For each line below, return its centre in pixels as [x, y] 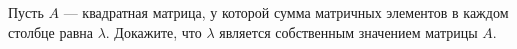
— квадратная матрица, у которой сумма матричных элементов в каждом [286, 12]
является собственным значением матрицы [348, 31]
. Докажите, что [153, 31]
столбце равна [50, 31]
